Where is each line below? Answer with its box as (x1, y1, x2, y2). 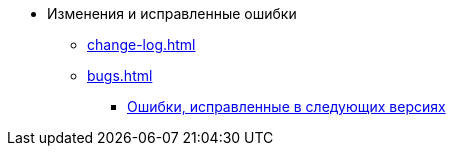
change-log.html (87, 36, 196, 53)
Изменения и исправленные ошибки (47, 5, 297, 22)
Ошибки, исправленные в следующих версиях (127, 98, 446, 115)
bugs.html (87, 67, 153, 84)
